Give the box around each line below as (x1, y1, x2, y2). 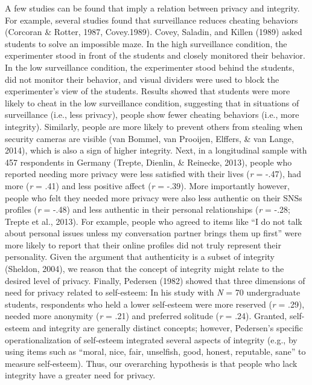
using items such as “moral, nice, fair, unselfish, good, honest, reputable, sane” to (5, 345, 306, 358)
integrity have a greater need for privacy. (5, 369, 156, 381)
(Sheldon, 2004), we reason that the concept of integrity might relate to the (5, 262, 284, 275)
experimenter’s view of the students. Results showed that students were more (5, 85, 290, 97)
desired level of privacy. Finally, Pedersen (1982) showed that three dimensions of (5, 274, 305, 286)
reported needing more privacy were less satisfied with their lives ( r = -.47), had (5, 167, 302, 180)
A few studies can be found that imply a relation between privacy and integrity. (5, 2, 300, 14)
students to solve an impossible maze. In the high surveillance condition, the (5, 37, 287, 50)
